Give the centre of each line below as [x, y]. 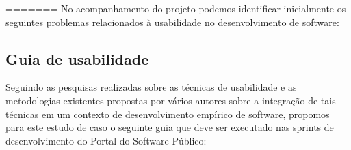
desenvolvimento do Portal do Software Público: [106, 140]
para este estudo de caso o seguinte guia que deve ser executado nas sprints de [170, 127]
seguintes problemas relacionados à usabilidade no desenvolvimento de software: [172, 21]
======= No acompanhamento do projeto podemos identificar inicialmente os [176, 8]
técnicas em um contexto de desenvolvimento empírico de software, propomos [168, 114]
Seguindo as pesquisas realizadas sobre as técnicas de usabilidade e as [151, 87]
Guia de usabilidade [77, 58]
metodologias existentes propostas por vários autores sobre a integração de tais [171, 100]
